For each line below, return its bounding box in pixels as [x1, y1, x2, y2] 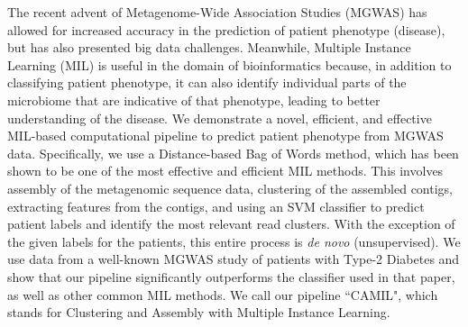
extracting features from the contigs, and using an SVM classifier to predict [7, 196, 425, 215]
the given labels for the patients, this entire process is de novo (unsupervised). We [7, 232, 461, 250]
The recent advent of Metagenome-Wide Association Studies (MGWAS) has [7, 3, 427, 21]
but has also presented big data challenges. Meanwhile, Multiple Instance [7, 38, 411, 57]
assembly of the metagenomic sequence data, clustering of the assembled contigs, [7, 178, 454, 197]
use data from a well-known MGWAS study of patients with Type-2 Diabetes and [7, 250, 460, 268]
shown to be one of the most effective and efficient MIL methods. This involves [7, 161, 444, 180]
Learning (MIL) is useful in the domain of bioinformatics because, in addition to [7, 55, 452, 74]
